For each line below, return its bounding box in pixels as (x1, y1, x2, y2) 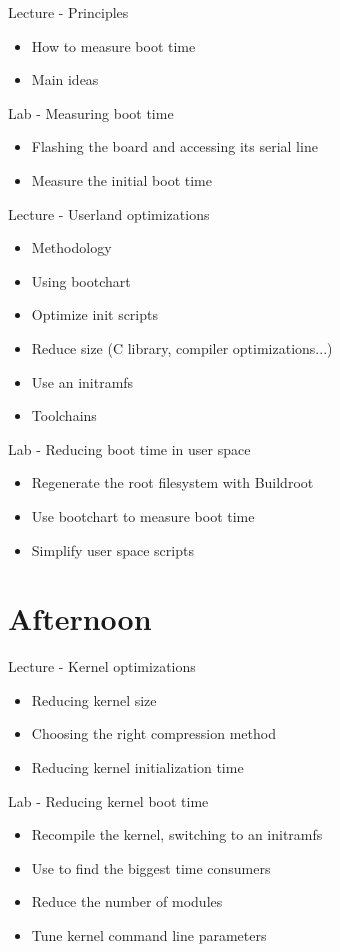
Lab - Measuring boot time (8, 102, 174, 123)
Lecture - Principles (8, 2, 129, 22)
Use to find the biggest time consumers (31, 857, 271, 878)
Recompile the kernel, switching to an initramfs (31, 824, 323, 845)
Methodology (31, 237, 112, 258)
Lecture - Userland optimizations (8, 203, 210, 224)
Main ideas (31, 69, 99, 90)
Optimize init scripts (31, 304, 158, 325)
